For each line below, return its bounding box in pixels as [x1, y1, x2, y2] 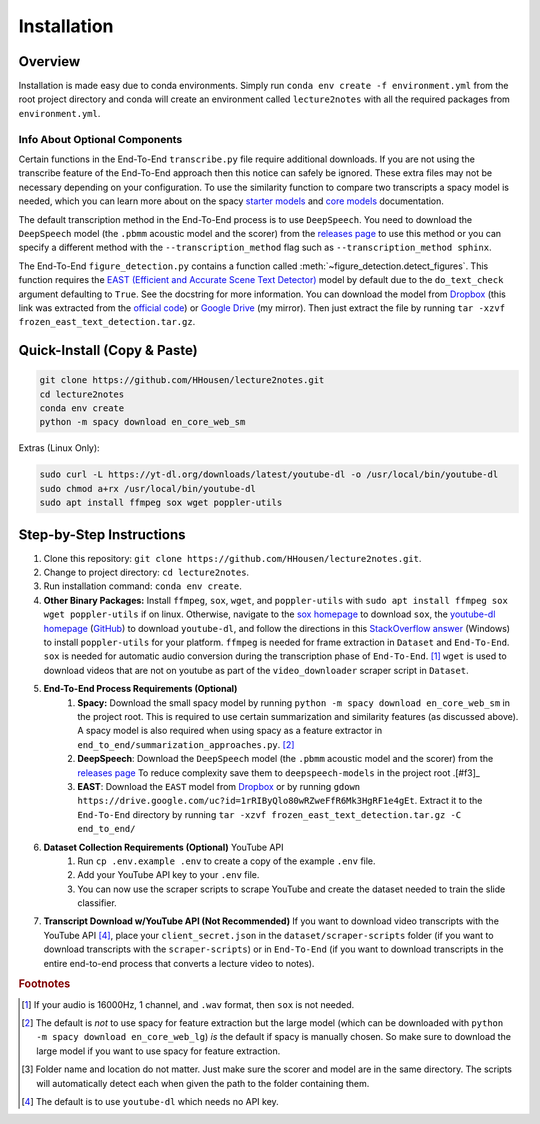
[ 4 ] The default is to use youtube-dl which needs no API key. [21, 1096, 279, 1108]
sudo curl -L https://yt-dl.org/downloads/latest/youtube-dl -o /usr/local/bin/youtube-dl [39, 469, 499, 480]
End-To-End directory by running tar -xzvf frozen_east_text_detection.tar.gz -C [77, 808, 462, 820]
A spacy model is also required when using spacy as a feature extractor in [77, 725, 383, 737]
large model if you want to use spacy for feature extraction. [36, 1045, 281, 1057]
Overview [18, 53, 81, 70]
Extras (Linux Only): [18, 442, 100, 454]
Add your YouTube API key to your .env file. [77, 869, 260, 881]
